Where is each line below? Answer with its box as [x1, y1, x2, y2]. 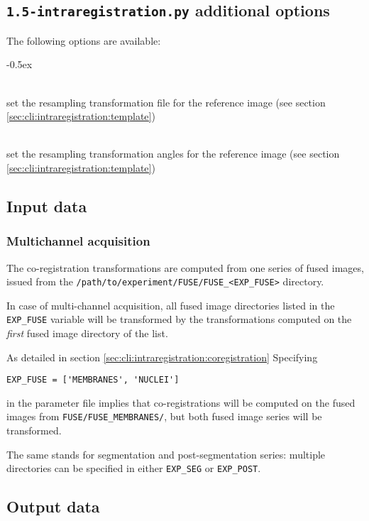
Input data [6, 194, 87, 216]
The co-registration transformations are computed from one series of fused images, [6, 260, 364, 275]
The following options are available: [6, 33, 161, 48]
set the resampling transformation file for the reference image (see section [6, 94, 326, 109]
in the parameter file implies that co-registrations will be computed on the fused [6, 395, 356, 410]
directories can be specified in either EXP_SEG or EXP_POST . [6, 461, 261, 476]
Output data [6, 495, 100, 517]
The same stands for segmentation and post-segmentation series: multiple [6, 446, 326, 461]
